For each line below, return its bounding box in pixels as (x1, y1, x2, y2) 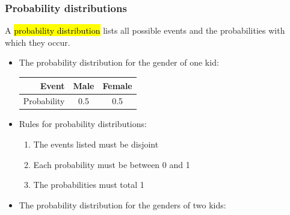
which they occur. (5, 36, 70, 48)
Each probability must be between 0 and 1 (33, 158, 190, 170)
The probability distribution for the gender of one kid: (19, 56, 219, 69)
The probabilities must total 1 (33, 178, 144, 191)
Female (102, 79, 132, 92)
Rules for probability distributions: (19, 117, 147, 130)
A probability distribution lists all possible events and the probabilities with (5, 24, 285, 37)
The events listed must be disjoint (33, 138, 159, 151)
